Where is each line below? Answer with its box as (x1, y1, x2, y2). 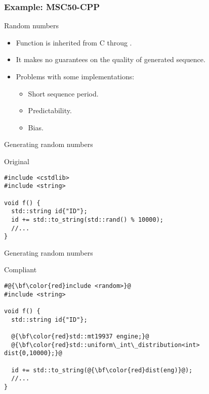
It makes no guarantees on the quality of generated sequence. (16, 54, 205, 65)
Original (4, 156, 29, 166)
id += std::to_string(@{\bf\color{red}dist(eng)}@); (11, 366, 193, 374)
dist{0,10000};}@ (4, 350, 62, 357)
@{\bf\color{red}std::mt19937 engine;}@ (11, 332, 149, 340)
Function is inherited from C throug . (16, 37, 132, 47)
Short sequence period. (28, 88, 99, 98)
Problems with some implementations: (16, 71, 135, 81)
